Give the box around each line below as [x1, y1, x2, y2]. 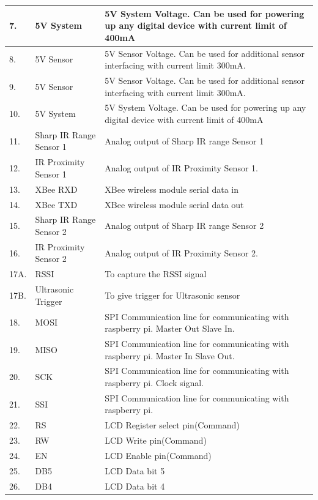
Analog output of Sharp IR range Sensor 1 [105, 134, 264, 147]
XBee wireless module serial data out [105, 198, 244, 211]
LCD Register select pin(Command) [105, 419, 240, 431]
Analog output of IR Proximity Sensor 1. [105, 162, 258, 174]
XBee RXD [35, 182, 78, 195]
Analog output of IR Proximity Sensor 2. [105, 246, 258, 259]
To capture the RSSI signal [105, 267, 207, 280]
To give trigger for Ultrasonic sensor [105, 288, 240, 301]
